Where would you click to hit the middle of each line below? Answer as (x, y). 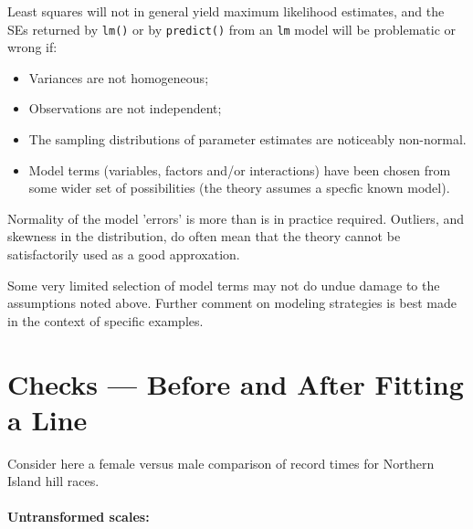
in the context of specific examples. (105, 320)
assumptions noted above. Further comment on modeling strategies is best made (232, 303)
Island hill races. (53, 481)
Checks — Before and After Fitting (236, 383)
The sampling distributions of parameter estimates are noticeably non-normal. (247, 139)
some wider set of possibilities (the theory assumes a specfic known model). (239, 188)
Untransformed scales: (79, 517)
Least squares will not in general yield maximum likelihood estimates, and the (226, 11)
